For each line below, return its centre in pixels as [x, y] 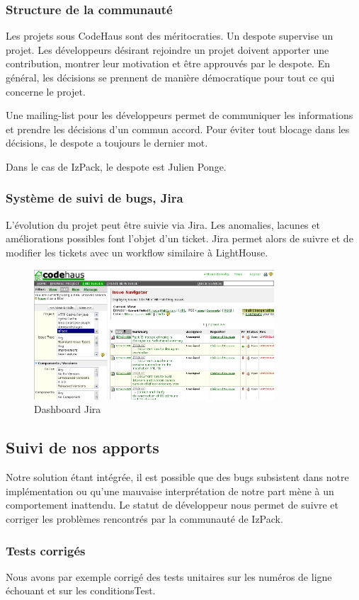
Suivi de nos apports [82, 447]
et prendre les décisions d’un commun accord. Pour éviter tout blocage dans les [178, 129]
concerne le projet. [46, 91]
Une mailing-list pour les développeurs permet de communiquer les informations [179, 115]
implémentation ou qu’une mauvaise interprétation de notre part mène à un [170, 491]
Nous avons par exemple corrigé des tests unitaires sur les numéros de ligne [169, 576]
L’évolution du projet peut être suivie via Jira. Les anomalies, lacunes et [163, 224]
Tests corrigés [46, 550]
